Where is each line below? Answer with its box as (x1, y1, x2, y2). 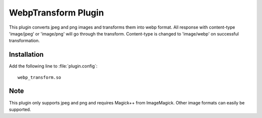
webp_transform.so (17, 74, 62, 80)
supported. (9, 106, 31, 112)
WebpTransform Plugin (9, 7, 104, 18)
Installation (9, 51, 44, 59)
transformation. (9, 38, 40, 44)
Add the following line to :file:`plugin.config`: (9, 63, 98, 69)
